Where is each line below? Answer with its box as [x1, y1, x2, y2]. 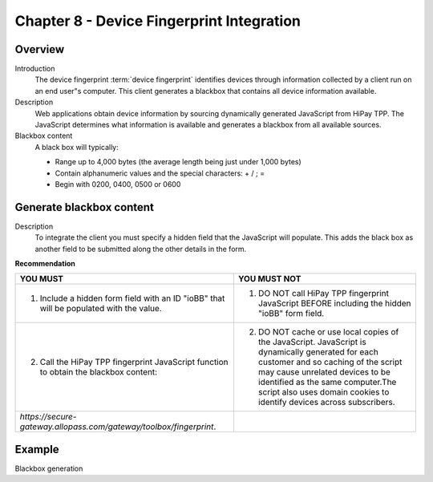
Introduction [14, 64, 55, 74]
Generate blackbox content [14, 200, 154, 214]
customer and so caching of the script [257, 357, 403, 368]
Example [14, 442, 59, 456]
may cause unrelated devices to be [257, 367, 391, 378]
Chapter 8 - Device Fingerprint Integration [14, 12, 301, 30]
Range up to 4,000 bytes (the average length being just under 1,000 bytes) [55, 157, 302, 167]
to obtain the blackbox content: [39, 367, 158, 378]
